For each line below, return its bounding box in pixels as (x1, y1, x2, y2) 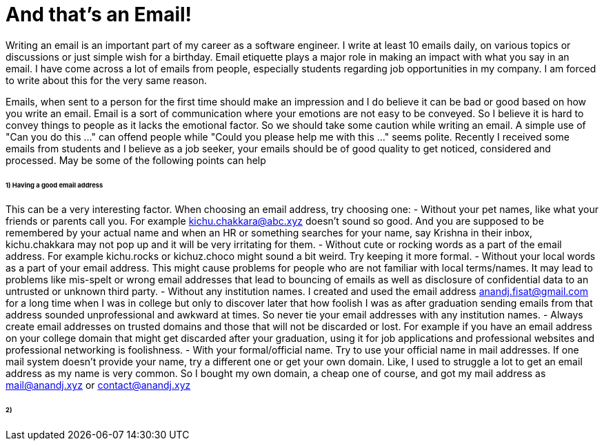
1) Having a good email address (6, 181, 103, 189)
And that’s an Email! (6, 3, 192, 26)
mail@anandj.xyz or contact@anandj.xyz (6, 379, 191, 392)
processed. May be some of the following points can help (6, 154, 266, 166)
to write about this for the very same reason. (6, 74, 208, 86)
